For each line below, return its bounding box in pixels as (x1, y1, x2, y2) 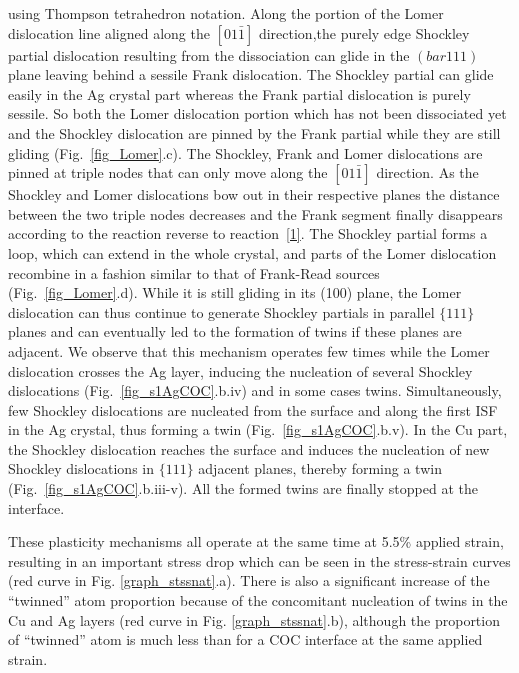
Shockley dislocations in (8, 458, 155, 479)
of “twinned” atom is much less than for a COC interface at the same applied (8, 629, 483, 650)
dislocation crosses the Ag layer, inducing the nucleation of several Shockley (8, 360, 473, 381)
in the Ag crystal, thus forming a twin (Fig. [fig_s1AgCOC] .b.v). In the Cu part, (8, 419, 508, 440)
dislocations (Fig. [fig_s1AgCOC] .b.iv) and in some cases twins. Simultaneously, (8, 380, 502, 401)
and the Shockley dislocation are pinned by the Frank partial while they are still (8, 122, 501, 143)
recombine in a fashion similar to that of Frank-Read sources (8, 262, 380, 283)
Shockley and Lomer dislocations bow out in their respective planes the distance (8, 184, 500, 205)
